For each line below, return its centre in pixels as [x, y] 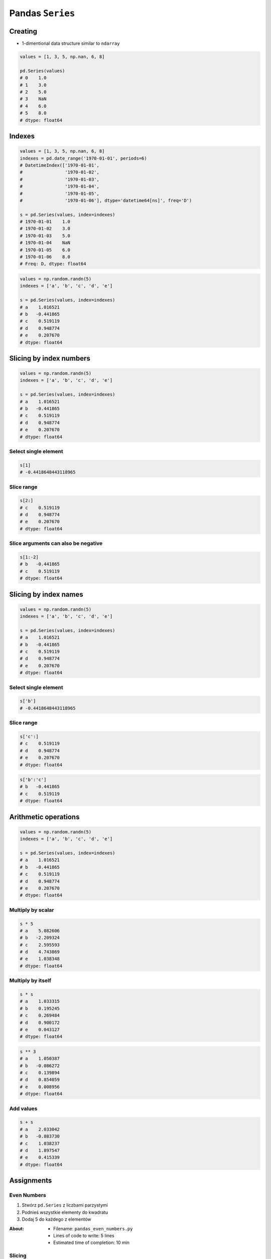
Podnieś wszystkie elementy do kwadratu [65, 1212]
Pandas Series [42, 13]
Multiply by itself [30, 981]
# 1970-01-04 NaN [45, 243]
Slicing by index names [46, 594]
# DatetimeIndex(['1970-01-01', [60, 165]
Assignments [31, 1181]
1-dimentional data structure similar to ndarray [71, 43]
